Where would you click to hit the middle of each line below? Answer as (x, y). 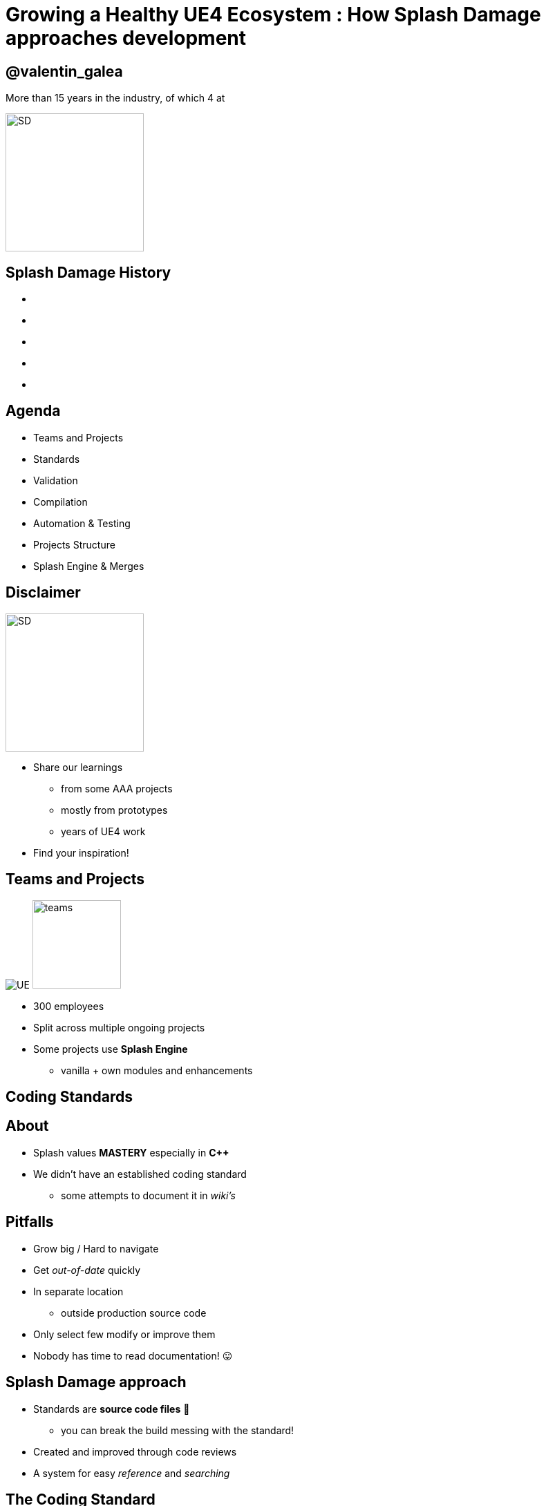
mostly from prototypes (114, 810)
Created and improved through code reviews (135, 1451)
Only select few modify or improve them (124, 1334)
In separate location (78, 1291)
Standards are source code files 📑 (112, 1409)
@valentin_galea (64, 71)
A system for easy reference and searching (132, 1473)
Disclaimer (43, 593)
